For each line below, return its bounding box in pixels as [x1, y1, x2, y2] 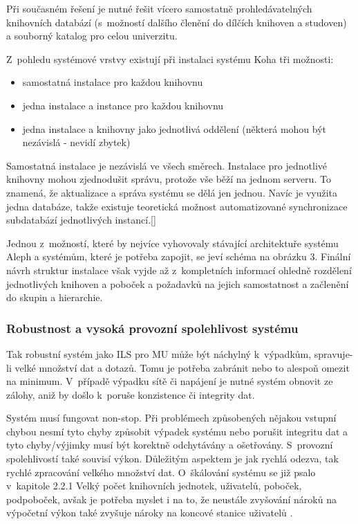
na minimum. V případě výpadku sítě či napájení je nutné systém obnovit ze [6, 374, 333, 388]
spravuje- [314, 346, 353, 361]
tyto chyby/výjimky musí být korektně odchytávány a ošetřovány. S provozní [6, 437, 333, 452]
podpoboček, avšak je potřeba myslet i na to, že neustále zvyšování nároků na [6, 491, 337, 506]
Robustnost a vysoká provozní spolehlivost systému [6, 319, 299, 336]
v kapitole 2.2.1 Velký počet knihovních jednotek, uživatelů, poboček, [6, 478, 302, 493]
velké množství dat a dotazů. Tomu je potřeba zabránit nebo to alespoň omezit [15, 360, 350, 374]
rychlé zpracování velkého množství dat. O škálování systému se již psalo [6, 464, 316, 479]
